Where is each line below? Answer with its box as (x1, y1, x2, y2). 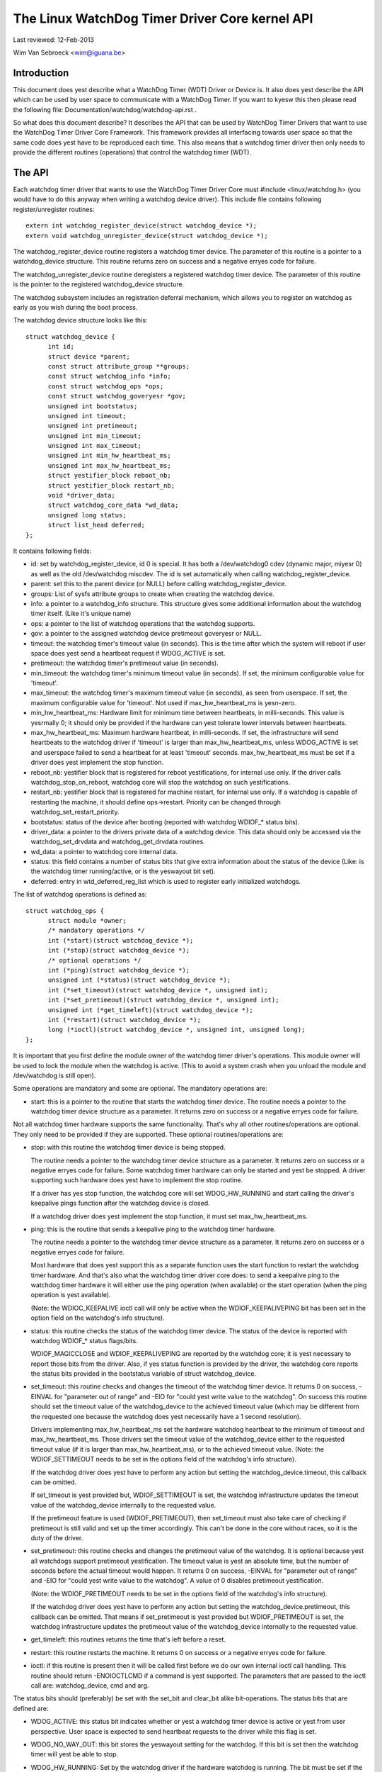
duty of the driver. (30, 1533, 83, 1542)
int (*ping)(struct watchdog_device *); (47, 966, 190, 974)
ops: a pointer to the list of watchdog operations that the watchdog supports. (30, 619, 255, 627)
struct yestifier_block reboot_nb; (47, 471, 171, 480)
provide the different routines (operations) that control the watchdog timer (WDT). (13, 148, 251, 157)
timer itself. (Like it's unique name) (30, 610, 132, 618)
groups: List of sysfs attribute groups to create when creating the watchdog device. (30, 589, 275, 598)
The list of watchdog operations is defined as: (13, 890, 147, 899)
